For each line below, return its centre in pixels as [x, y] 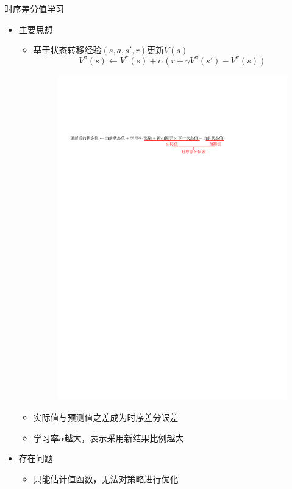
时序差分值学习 [34, 9]
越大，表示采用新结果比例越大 [124, 437]
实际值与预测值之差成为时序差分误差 [106, 417]
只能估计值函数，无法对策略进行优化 [106, 478]
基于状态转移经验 [67, 50]
